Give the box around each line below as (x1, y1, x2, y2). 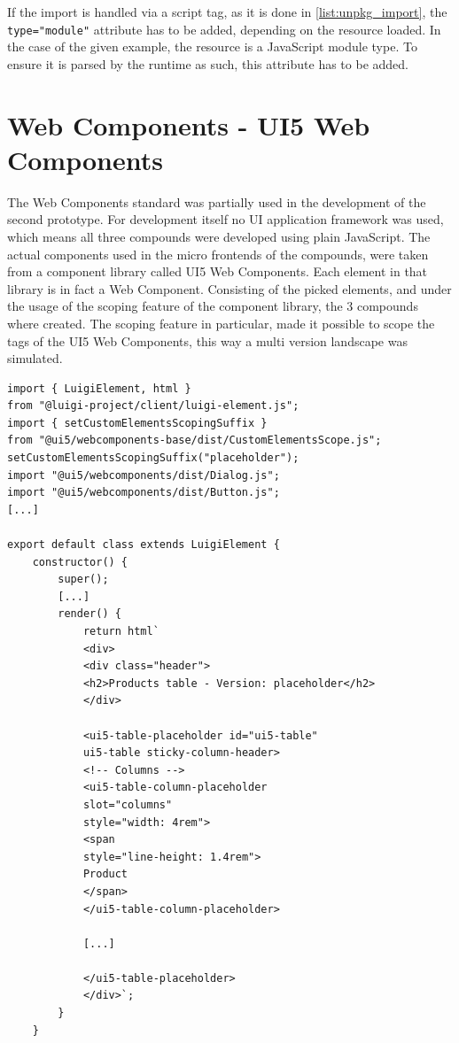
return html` (82, 625, 159, 637)
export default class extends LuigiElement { (7, 538, 280, 552)
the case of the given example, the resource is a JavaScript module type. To (7, 37, 417, 56)
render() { (58, 607, 121, 621)
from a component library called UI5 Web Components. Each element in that (7, 262, 428, 281)
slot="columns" (82, 798, 173, 811)
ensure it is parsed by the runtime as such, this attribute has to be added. (7, 54, 408, 73)
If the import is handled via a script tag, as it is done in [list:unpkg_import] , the (7, 3, 447, 20)
